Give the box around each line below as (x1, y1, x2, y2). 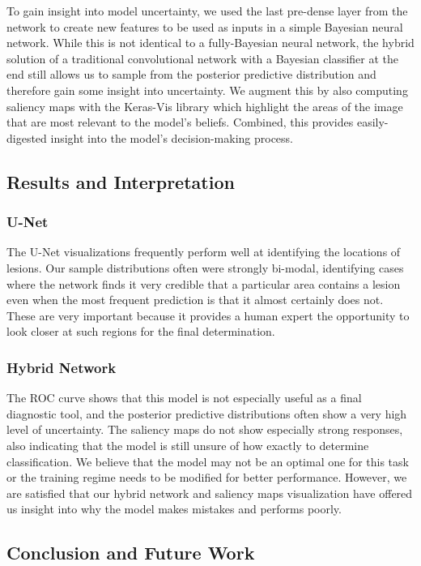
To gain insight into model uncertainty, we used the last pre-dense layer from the (6, 2, 408, 19)
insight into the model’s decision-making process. (50, 129, 293, 146)
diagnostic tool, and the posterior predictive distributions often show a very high (6, 405, 407, 422)
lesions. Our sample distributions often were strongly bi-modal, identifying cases (6, 259, 404, 276)
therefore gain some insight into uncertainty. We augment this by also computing (6, 81, 408, 98)
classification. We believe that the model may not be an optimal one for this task (6, 452, 409, 470)
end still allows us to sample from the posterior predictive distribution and (6, 66, 376, 83)
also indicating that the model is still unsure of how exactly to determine (6, 436, 369, 453)
